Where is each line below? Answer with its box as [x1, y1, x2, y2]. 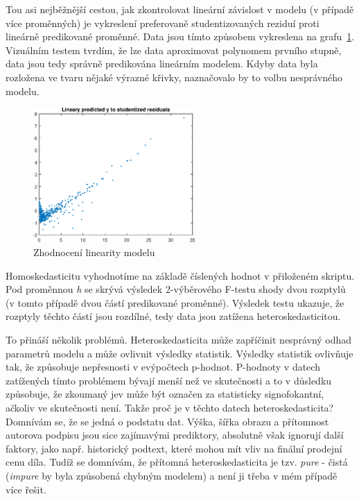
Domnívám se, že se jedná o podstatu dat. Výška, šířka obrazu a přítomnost [6, 414, 329, 428]
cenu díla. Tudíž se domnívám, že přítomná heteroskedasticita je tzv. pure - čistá [6, 455, 348, 469]
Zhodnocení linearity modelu [33, 245, 155, 260]
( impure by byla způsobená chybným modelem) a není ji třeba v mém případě [6, 468, 338, 482]
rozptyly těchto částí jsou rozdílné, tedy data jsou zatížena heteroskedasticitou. [6, 309, 341, 323]
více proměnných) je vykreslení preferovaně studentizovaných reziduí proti [6, 15, 319, 30]
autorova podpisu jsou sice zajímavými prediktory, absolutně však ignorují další [6, 428, 344, 442]
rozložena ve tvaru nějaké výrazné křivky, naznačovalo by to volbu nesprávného [6, 69, 343, 84]
